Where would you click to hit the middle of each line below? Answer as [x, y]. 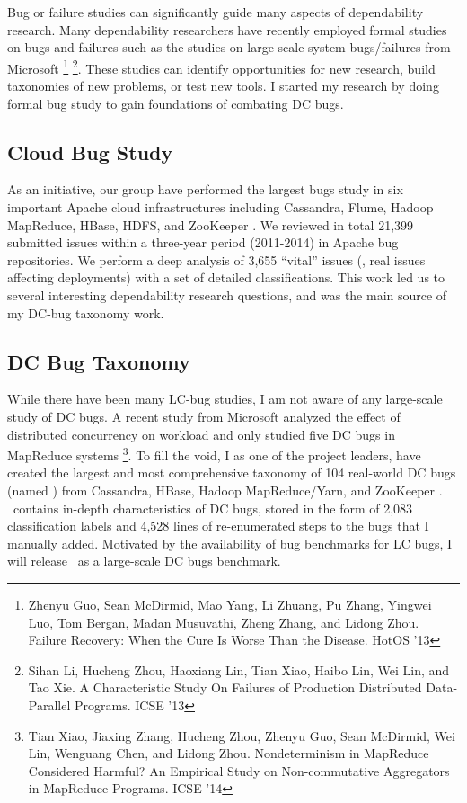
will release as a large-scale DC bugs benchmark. [144, 561]
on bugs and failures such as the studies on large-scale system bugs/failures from [229, 47]
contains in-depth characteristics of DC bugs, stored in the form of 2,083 [213, 508]
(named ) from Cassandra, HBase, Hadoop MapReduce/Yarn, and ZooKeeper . [225, 490]
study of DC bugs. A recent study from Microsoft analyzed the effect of [204, 416]
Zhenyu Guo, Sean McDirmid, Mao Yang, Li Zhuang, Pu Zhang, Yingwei [230, 604]
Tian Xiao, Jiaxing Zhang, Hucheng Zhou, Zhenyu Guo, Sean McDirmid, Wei [242, 735]
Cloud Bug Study [90, 152]
